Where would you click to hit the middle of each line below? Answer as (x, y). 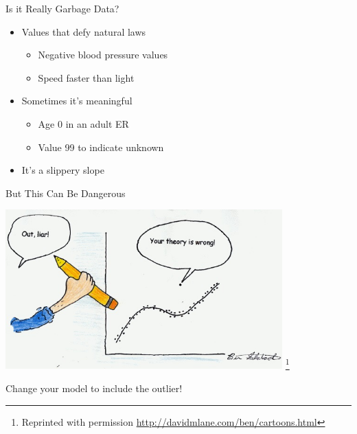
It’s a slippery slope (63, 170)
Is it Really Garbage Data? (62, 8)
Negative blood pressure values (103, 55)
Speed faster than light (86, 77)
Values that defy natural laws (84, 31)
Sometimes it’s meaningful (77, 101)
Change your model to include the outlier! (94, 388)
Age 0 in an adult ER (83, 123)
